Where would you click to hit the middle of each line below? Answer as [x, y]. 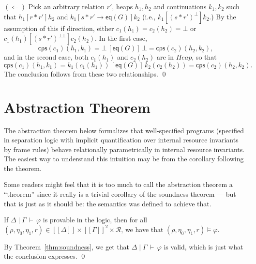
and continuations [180, 6]
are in [165, 57]
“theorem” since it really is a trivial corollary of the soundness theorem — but [120, 194]
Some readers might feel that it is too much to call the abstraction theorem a [118, 184]
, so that [204, 57]
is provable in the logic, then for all [95, 220]
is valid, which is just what [203, 246]
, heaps [122, 6]
